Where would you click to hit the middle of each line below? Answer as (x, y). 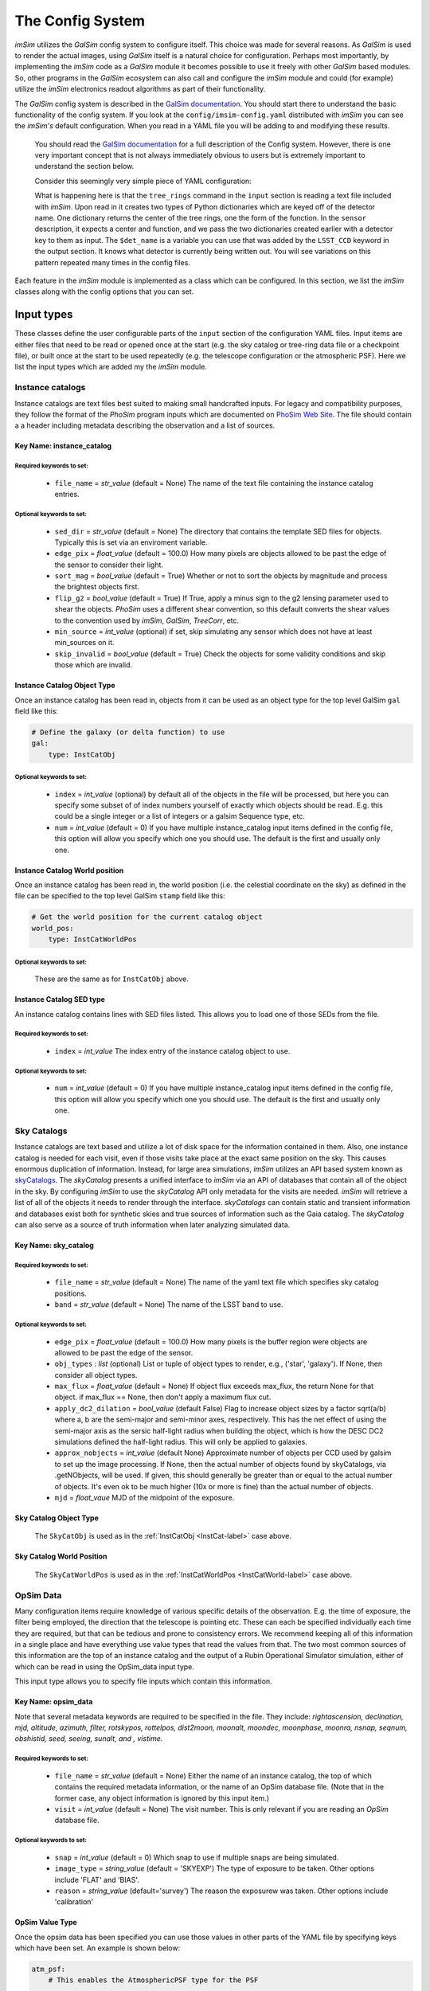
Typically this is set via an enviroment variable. (131, 542)
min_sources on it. (84, 643)
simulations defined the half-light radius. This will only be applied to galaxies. (181, 1442)
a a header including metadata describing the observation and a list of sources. (145, 425)
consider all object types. (96, 1375)
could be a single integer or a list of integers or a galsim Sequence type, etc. (180, 816)
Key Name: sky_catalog (55, 1245)
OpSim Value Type (46, 1923)
